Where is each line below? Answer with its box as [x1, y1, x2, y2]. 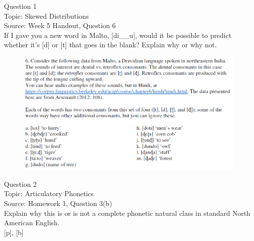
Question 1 [4, 1, 37, 11]
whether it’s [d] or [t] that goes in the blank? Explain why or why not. [4, 39, 217, 50]
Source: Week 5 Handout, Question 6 [4, 20, 116, 31]
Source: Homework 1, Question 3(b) [4, 198, 112, 208]
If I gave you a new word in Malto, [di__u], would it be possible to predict [4, 30, 232, 40]
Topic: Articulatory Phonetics [4, 188, 94, 199]
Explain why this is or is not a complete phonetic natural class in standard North [4, 207, 251, 218]
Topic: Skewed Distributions [4, 10, 89, 21]
